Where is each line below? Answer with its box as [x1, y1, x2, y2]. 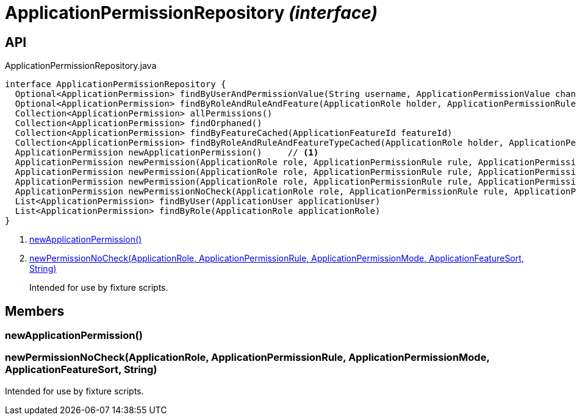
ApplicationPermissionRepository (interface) [5, 2, 378, 23]
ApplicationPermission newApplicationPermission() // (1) [15, 148, 319, 158]
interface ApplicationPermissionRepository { [5, 79, 226, 90]
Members [5, 303, 65, 319]
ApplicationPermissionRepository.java [5, 60, 157, 71]
